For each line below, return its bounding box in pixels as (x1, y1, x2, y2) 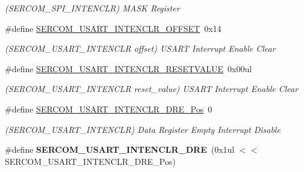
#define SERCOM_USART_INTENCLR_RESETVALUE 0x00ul (5, 62, 252, 75)
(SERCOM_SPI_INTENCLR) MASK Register (5, 2, 180, 14)
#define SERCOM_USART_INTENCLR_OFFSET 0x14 (5, 22, 222, 34)
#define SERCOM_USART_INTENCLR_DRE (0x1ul (5, 143, 235, 156)
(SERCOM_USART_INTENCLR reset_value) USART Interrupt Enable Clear (5, 82, 299, 95)
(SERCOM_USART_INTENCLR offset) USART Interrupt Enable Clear (5, 42, 276, 55)
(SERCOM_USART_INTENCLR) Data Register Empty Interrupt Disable (5, 123, 281, 135)
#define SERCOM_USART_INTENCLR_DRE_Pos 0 (5, 102, 212, 115)
